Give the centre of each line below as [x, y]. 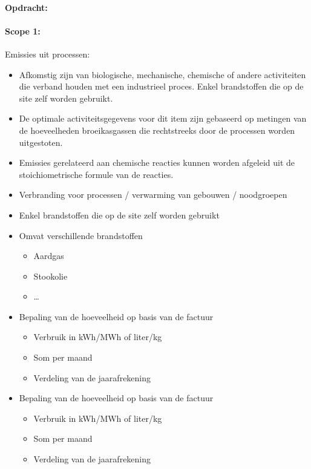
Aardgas [49, 256]
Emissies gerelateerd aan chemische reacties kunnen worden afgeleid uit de [157, 162]
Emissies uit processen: [47, 54]
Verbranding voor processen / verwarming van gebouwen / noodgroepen [153, 195]
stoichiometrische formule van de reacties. [96, 174]
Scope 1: [23, 31]
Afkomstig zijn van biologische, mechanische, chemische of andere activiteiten [162, 74]
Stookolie [51, 276]
